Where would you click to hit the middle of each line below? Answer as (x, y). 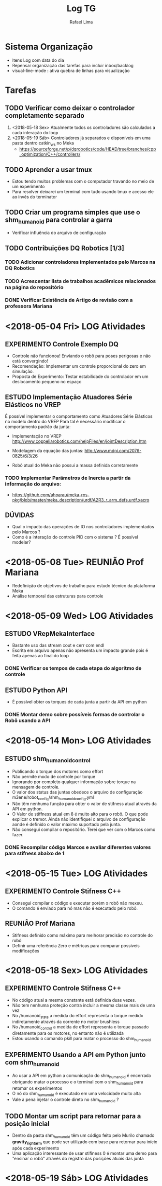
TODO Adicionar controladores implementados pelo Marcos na (80, 262)
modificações (26, 951)
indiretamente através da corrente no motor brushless (66, 1022)
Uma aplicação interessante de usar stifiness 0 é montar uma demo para (84, 1153)
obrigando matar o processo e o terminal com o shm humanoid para (78, 1082)
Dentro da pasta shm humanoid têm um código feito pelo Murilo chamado (83, 1136)
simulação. (23, 371)
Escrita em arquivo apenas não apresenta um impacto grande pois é (80, 650)
